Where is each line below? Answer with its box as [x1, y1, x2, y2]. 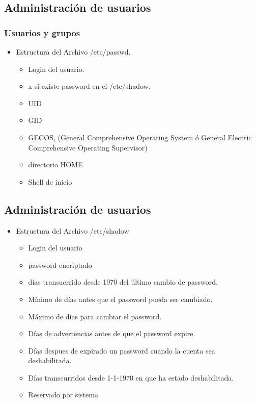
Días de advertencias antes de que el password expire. [28, 328, 195, 339]
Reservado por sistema [28, 389, 98, 400]
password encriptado [28, 259, 92, 270]
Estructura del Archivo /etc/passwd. [16, 46, 131, 57]
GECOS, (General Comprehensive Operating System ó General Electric [28, 132, 252, 142]
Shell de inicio [28, 176, 72, 187]
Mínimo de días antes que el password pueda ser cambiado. [28, 293, 213, 304]
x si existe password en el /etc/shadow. [28, 81, 151, 91]
